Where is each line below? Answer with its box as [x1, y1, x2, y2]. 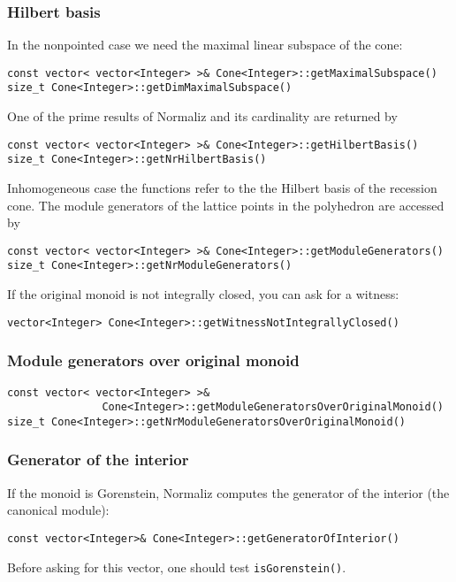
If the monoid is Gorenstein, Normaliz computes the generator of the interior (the [7, 483, 450, 502]
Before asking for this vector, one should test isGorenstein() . [7, 557, 346, 576]
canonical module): [7, 501, 110, 519]
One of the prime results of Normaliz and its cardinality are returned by [7, 107, 398, 126]
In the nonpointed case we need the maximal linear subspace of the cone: [7, 35, 403, 54]
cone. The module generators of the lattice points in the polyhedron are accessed [7, 195, 445, 214]
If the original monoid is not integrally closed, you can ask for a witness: [7, 285, 399, 303]
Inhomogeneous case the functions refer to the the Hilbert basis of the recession [7, 179, 437, 197]
